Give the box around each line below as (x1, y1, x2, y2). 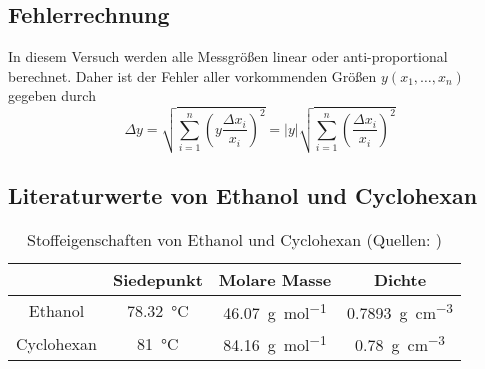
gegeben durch (8, 85, 96, 106)
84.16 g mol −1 (223, 330, 327, 357)
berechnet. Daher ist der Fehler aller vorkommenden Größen (8, 65, 377, 86)
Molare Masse (218, 267, 332, 291)
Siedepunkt (112, 267, 203, 291)
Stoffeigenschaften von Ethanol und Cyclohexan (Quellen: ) (27, 227, 443, 251)
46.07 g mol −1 (223, 297, 327, 325)
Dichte (373, 267, 427, 291)
